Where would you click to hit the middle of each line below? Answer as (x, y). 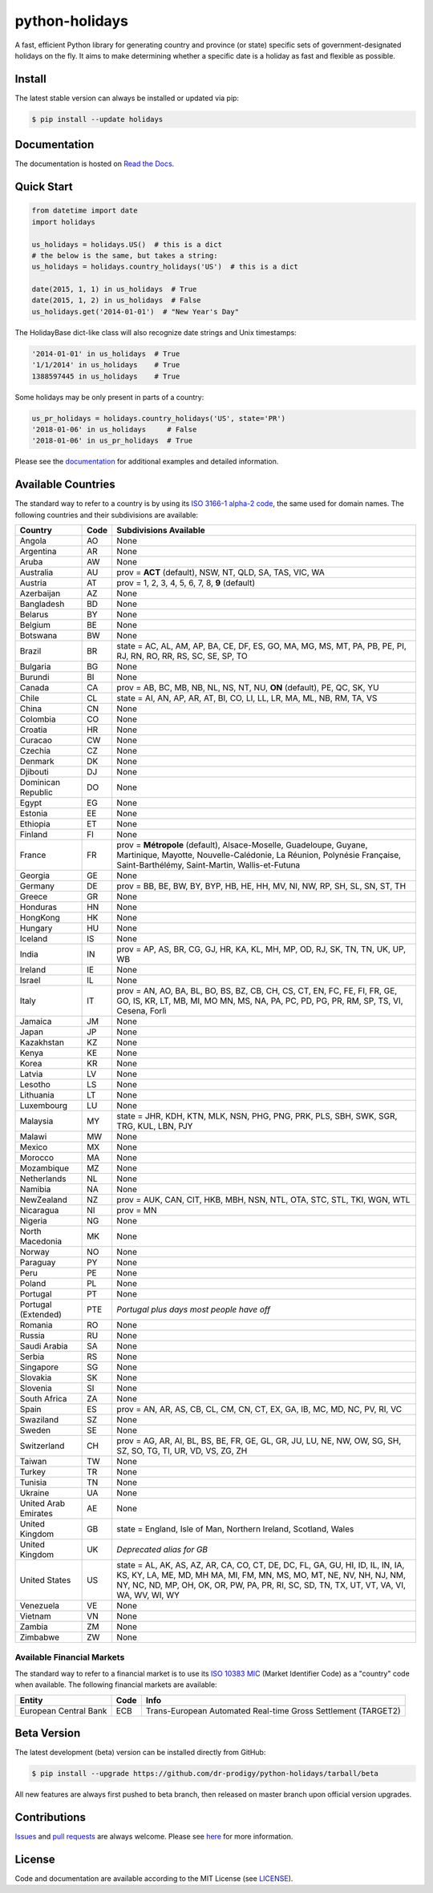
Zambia (34, 1627)
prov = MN (137, 1211)
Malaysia (36, 1121)
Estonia (34, 814)
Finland (34, 835)
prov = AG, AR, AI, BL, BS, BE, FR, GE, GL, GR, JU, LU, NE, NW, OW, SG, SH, (259, 1441)
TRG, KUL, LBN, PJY (155, 1126)
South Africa (43, 1399)
